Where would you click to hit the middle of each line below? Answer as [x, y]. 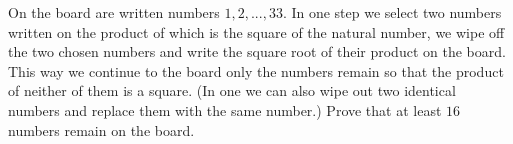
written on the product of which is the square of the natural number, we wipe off [256, 31]
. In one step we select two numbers [392, 12]
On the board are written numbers [114, 12]
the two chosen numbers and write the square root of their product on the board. [257, 51]
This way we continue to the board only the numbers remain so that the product [256, 70]
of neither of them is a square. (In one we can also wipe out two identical [232, 90]
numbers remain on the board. [101, 129]
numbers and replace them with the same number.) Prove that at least [225, 109]
